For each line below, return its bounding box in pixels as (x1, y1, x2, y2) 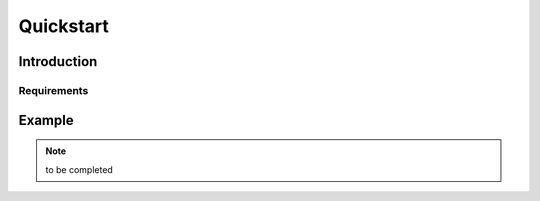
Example (18, 111, 74, 129)
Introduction (18, 53, 98, 70)
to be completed (45, 163, 114, 175)
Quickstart (18, 15, 110, 37)
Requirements (18, 83, 89, 97)
